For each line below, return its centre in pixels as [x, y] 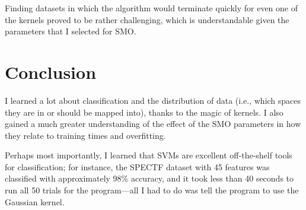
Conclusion [51, 71]
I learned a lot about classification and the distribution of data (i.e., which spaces [153, 100]
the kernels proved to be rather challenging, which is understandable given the [147, 19]
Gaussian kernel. [35, 201]
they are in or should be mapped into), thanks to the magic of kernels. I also [144, 112]
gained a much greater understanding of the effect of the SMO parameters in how [153, 124]
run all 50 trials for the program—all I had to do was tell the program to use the [152, 190]
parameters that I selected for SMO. [71, 31]
